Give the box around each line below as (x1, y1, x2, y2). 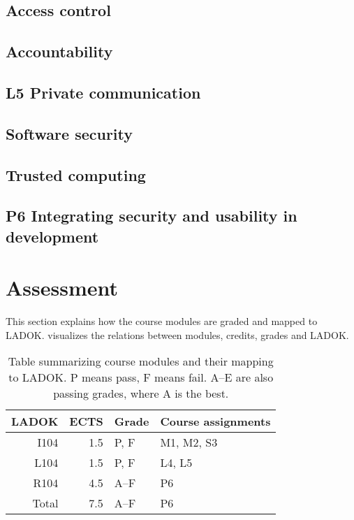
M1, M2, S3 (160, 434, 218, 451)
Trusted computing (6, 164, 146, 185)
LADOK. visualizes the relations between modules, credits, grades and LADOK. (6, 327, 349, 342)
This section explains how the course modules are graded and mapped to (6, 314, 318, 328)
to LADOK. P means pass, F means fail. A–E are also (8, 369, 274, 386)
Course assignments (160, 413, 271, 430)
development (6, 225, 99, 247)
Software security (6, 122, 133, 144)
